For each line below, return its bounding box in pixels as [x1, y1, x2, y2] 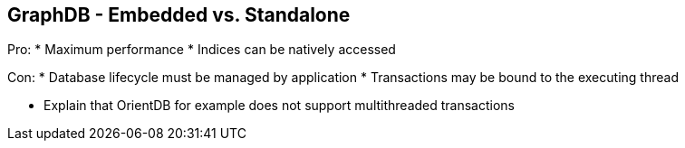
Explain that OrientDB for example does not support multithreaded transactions [43, 97, 516, 114]
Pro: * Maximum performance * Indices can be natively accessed [7, 42, 396, 58]
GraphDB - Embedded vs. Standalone [7, 4, 351, 26]
